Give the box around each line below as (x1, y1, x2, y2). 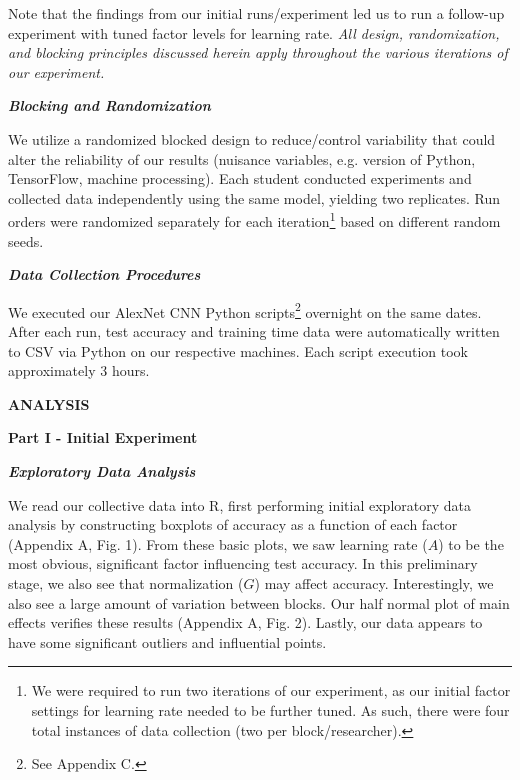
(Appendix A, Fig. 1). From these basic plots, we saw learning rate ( (8, 533, 428, 554)
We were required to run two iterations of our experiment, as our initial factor (31, 680, 511, 701)
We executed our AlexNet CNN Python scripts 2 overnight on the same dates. (8, 298, 482, 322)
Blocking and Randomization (8, 95, 211, 116)
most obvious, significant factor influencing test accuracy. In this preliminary (8, 553, 478, 574)
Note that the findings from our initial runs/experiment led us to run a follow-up (8, 3, 505, 23)
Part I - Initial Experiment (8, 427, 198, 448)
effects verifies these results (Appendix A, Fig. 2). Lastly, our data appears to (8, 612, 483, 633)
